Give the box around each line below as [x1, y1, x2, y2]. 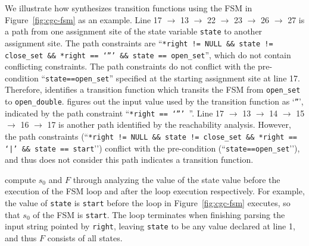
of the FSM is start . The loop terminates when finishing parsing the [33, 208, 285, 220]
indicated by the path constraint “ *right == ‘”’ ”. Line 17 [5, 106, 224, 119]
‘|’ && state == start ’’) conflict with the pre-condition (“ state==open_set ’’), [5, 141, 300, 154]
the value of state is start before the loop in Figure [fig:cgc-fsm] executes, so [5, 197, 291, 209]
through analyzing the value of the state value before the [73, 173, 280, 185]
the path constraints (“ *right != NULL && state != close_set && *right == [5, 130, 297, 142]
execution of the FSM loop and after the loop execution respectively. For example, [5, 185, 305, 197]
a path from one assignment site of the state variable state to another [5, 25, 263, 37]
